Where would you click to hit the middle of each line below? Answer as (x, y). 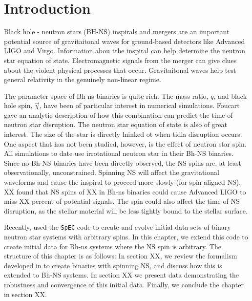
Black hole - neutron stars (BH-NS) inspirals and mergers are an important (117, 32)
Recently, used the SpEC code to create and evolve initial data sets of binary (117, 227)
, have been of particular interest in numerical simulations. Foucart (139, 105)
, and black (230, 96)
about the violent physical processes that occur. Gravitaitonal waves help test (120, 70)
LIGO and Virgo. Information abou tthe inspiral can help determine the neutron (125, 51)
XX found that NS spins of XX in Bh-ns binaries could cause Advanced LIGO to (125, 191)
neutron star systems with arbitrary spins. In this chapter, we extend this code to (126, 237)
